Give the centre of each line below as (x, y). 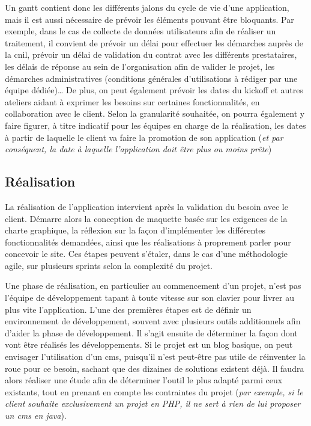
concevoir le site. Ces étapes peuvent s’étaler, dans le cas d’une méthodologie (146, 254)
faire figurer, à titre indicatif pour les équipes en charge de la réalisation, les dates (155, 125)
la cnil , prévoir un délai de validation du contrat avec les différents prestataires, (151, 54)
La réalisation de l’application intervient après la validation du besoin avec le (146, 206)
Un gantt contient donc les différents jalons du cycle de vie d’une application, (147, 7)
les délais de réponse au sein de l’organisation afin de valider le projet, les (140, 66)
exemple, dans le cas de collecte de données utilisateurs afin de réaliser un (140, 31)
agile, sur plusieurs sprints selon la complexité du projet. (109, 265)
